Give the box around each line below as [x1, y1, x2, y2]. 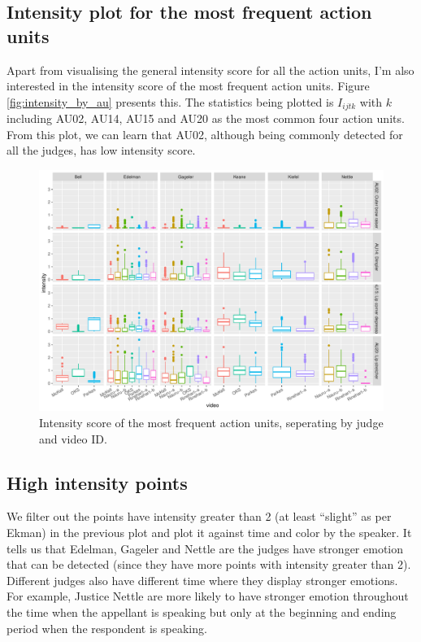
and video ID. [39, 430, 107, 447]
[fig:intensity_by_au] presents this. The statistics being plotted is [7, 93, 334, 110]
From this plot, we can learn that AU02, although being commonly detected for [7, 125, 403, 142]
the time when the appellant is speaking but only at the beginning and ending [7, 604, 397, 621]
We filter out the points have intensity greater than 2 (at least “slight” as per [7, 508, 392, 525]
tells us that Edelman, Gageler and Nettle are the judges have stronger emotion [7, 539, 404, 557]
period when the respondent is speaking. [7, 619, 207, 636]
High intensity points [7, 469, 188, 495]
